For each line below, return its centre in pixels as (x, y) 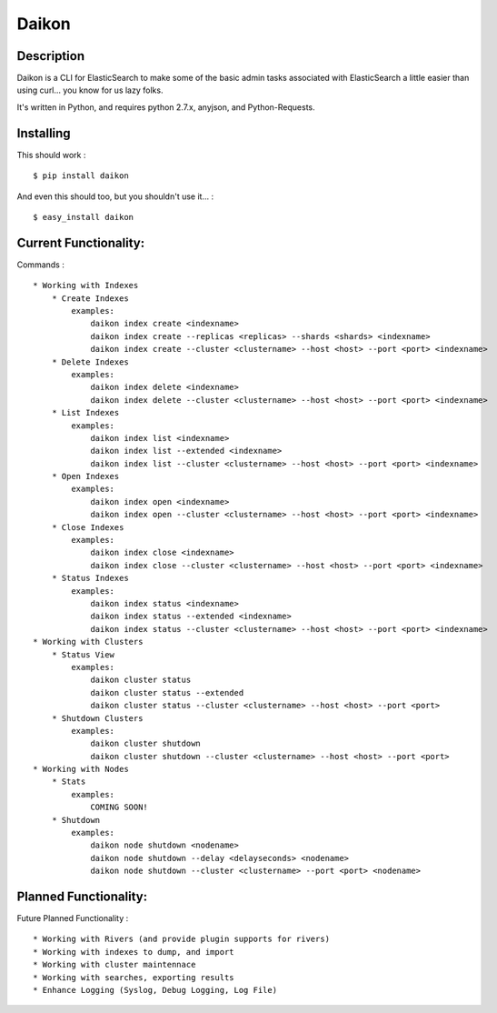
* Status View (83, 654)
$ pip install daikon (81, 176)
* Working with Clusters (88, 642)
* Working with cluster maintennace (114, 965)
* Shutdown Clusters (97, 718)
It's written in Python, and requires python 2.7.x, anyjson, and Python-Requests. (166, 107)
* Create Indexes (90, 298)
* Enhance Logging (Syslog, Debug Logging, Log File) (155, 990)
